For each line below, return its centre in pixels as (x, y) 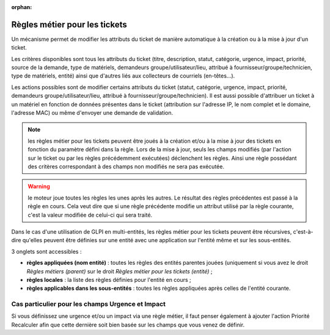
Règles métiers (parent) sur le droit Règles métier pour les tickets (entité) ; (119, 271)
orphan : (22, 7)
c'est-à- (303, 231)
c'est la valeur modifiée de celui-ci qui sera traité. (90, 215)
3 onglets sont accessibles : (46, 251)
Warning (39, 187)
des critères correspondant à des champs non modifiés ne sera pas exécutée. (126, 166)
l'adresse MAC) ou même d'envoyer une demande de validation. (92, 113)
